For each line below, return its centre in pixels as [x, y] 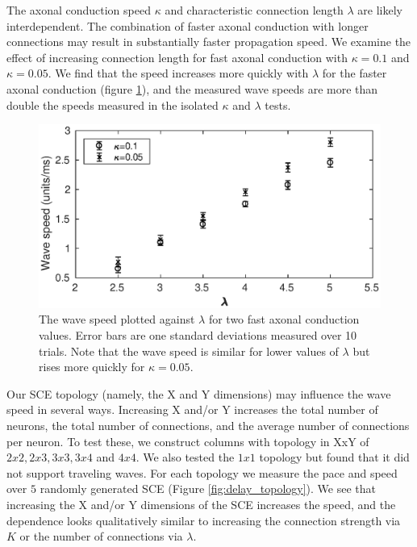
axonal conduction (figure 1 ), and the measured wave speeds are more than [192, 88]
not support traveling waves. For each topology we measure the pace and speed [202, 472]
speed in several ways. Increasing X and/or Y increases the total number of [192, 409]
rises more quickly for [92, 367]
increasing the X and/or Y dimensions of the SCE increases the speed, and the [201, 505]
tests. [278, 104]
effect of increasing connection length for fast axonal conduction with [177, 57]
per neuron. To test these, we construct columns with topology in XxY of [188, 441]
